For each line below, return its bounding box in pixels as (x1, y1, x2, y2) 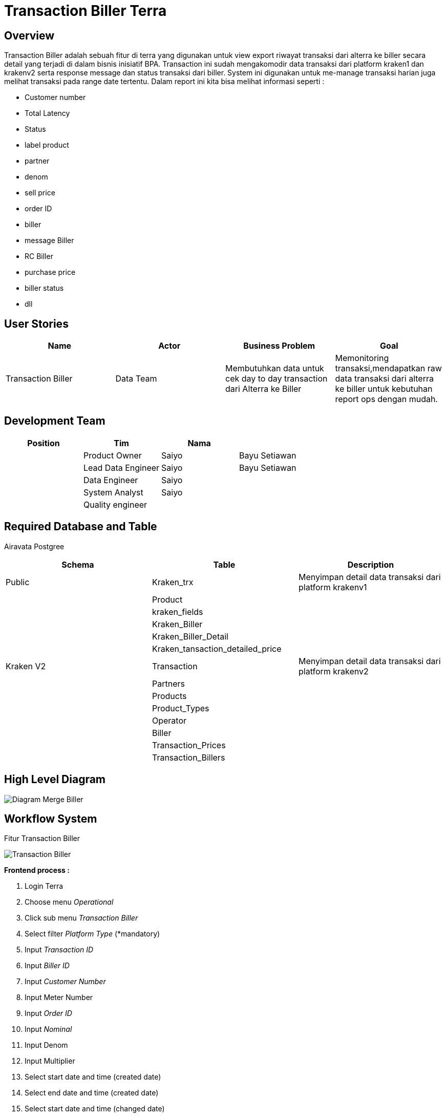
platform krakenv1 (298, 582, 367, 592)
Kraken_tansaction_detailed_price (152, 643, 282, 654)
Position (27, 437, 60, 448)
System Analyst (83, 487, 143, 497)
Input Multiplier (25, 1056, 75, 1066)
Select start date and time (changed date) (25, 1104, 165, 1113)
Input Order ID (25, 1009, 72, 1018)
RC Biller (25, 252, 53, 261)
